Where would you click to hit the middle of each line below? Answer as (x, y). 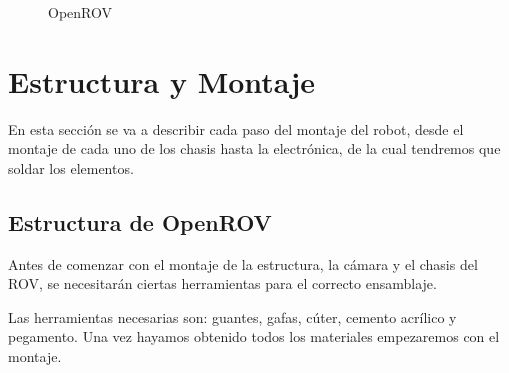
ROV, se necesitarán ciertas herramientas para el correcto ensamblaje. (222, 283)
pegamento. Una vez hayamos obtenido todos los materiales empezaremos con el (254, 336)
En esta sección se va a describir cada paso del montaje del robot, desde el (236, 128)
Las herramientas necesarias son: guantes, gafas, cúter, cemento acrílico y (232, 316)
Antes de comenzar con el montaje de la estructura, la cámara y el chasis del (243, 263)
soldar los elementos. (71, 167)
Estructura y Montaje (161, 80)
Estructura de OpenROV (140, 221)
